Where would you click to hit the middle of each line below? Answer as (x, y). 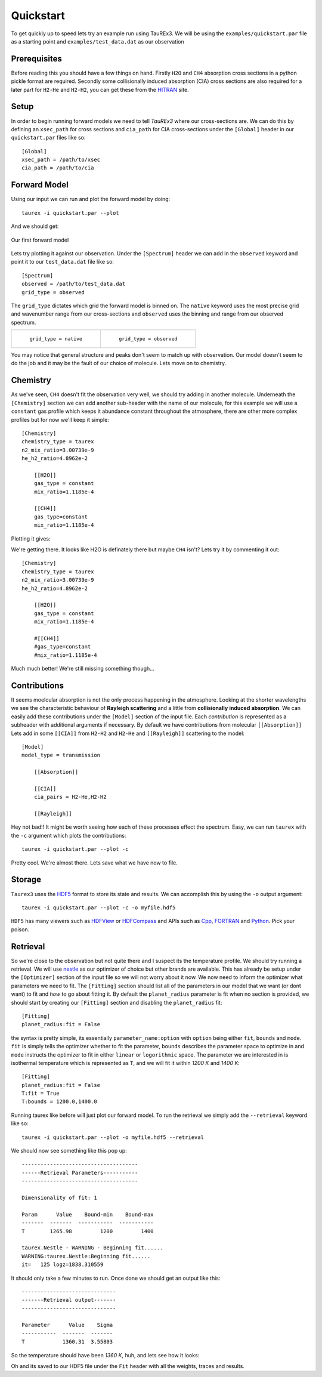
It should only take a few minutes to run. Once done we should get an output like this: (116, 1278)
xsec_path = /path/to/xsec (61, 160)
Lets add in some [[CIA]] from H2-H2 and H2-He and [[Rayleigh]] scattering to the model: (128, 733)
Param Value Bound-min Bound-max (88, 1214)
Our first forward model (40, 240)
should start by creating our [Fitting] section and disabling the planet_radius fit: (117, 1002)
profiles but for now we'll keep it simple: (60, 419)
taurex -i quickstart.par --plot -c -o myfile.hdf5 (99, 907)
